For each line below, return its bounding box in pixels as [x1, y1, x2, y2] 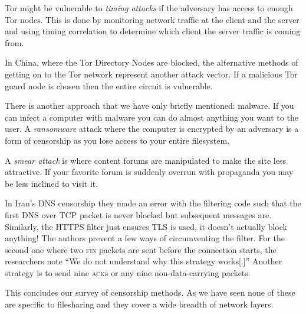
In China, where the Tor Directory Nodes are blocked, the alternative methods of [5, 56, 298, 69]
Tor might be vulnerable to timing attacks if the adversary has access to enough [5, 2, 293, 14]
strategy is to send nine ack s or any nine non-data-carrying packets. [5, 266, 251, 279]
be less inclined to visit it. [5, 177, 98, 189]
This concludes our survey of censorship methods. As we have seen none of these [5, 286, 295, 299]
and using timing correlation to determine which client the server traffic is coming [5, 25, 301, 37]
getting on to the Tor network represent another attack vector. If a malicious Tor [5, 67, 298, 80]
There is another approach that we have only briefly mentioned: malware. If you [5, 99, 294, 112]
